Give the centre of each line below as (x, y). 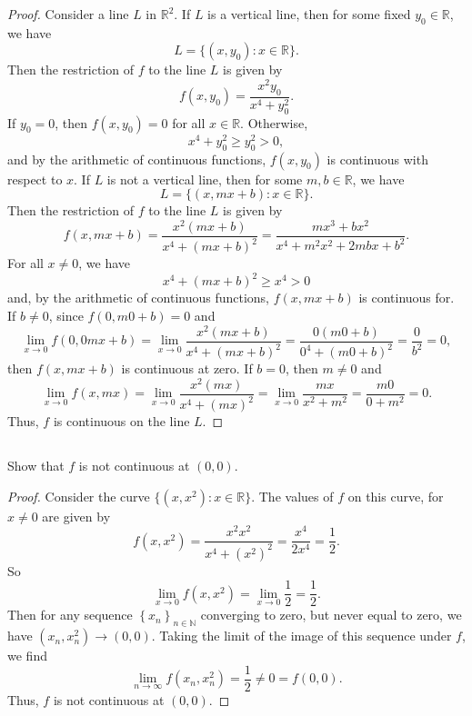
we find (27, 656)
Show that (36, 466)
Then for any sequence (70, 615)
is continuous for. (407, 298)
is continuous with (377, 159)
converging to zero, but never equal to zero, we (331, 615)
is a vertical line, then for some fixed (309, 14)
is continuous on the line (121, 421)
